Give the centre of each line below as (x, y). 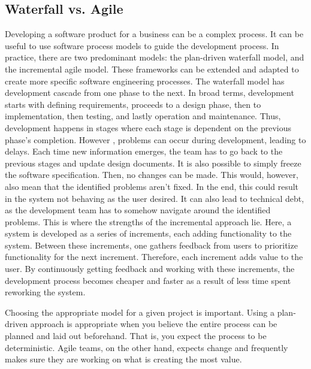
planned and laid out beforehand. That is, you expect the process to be (136, 336)
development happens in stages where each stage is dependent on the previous (148, 127)
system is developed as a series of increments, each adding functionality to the (148, 233)
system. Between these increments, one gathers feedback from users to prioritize (151, 245)
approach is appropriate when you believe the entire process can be (154, 324)
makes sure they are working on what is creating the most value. (123, 359)
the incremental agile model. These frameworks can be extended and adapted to (152, 69)
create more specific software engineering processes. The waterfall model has (145, 81)
